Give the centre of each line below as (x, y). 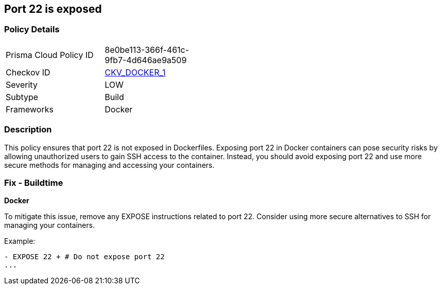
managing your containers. (50, 225)
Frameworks (30, 109)
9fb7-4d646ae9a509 (146, 60)
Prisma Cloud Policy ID (50, 55)
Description (28, 130)
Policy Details (32, 30)
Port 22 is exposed (53, 9)
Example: (20, 241)
